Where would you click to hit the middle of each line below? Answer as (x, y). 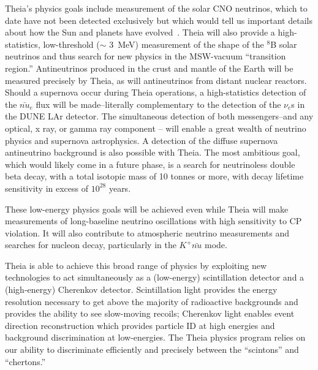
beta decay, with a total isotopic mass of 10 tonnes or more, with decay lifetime (154, 176)
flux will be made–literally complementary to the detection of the (158, 104)
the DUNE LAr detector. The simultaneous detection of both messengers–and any (159, 116)
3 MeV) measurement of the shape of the (187, 44)
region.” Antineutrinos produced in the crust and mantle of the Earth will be (149, 68)
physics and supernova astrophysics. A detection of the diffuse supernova (142, 140)
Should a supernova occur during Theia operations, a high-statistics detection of (156, 92)
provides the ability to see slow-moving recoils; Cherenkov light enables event (150, 313)
